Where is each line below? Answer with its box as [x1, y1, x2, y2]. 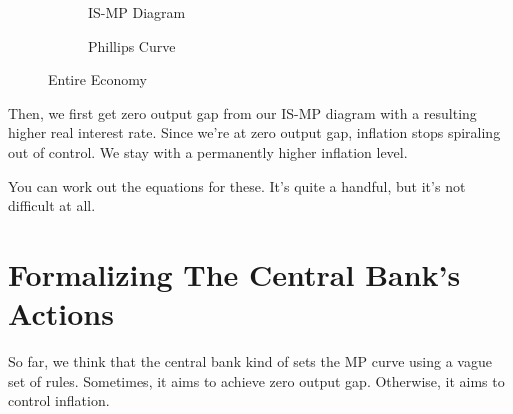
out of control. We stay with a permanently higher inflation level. [8, 141, 408, 162]
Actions [8, 293, 114, 334]
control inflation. [8, 390, 110, 411]
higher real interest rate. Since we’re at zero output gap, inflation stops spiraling [8, 122, 501, 143]
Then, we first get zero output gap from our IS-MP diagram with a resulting [8, 102, 477, 123]
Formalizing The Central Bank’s [8, 253, 461, 294]
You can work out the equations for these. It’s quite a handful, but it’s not [8, 175, 466, 196]
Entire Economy [48, 69, 147, 90]
